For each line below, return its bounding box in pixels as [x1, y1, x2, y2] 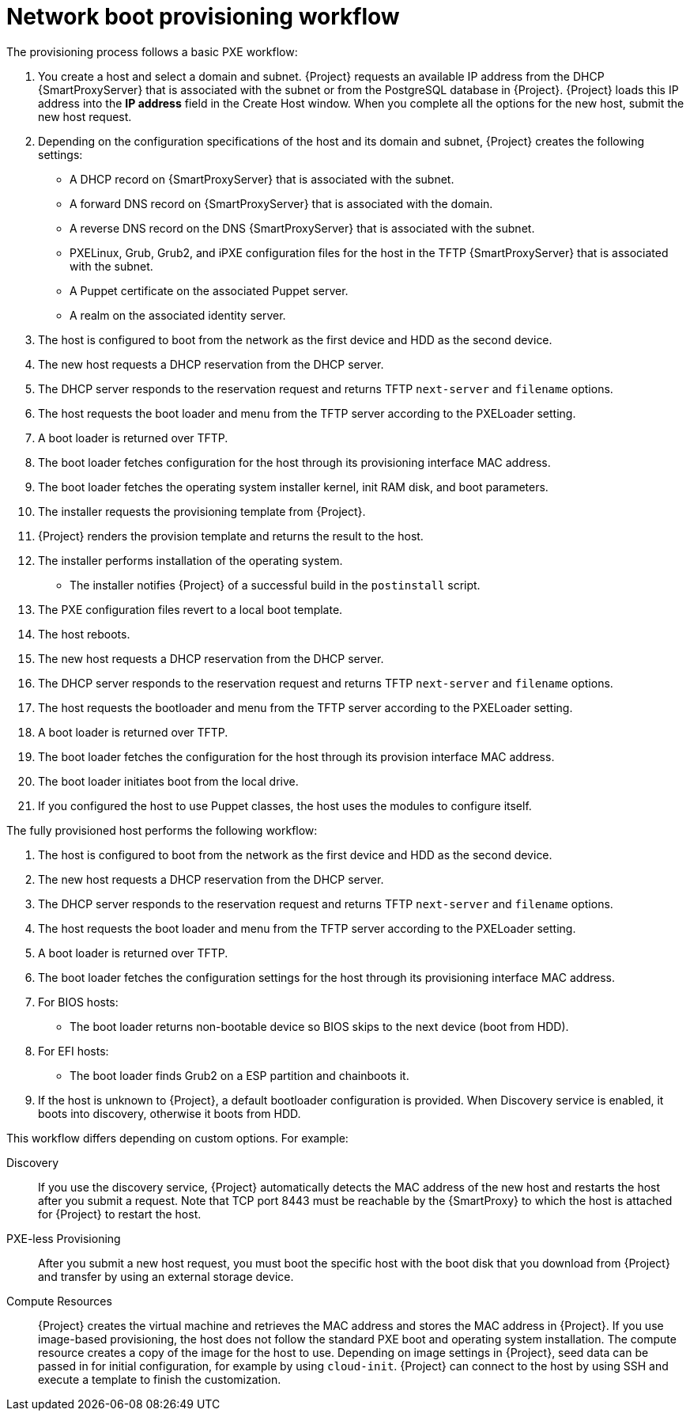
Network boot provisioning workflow [6, 3, 400, 30]
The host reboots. [38, 627, 130, 641]
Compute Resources [6, 1294, 112, 1308]
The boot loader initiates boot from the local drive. [38, 774, 299, 788]
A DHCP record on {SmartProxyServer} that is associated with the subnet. [70, 172, 454, 186]
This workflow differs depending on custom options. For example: [6, 1131, 349, 1145]
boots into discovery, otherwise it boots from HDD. [38, 1106, 301, 1120]
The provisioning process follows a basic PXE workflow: [6, 44, 298, 59]
